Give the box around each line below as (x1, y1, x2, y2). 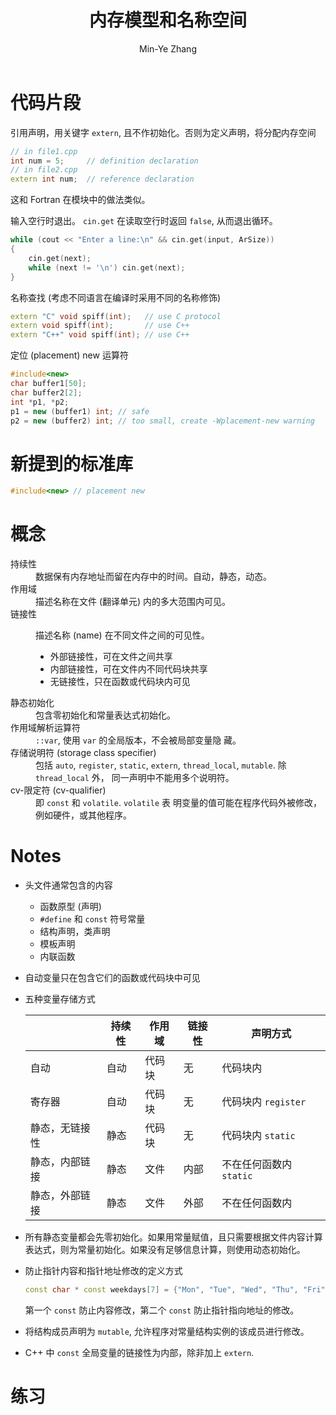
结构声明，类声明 (39, 926, 111, 938)
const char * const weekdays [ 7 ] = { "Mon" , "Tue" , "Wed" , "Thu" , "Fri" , (24, 1285, 330, 1295)
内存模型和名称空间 (88, 9, 247, 32)
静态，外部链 (29, 1189, 91, 1203)
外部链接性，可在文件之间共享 (49, 651, 173, 663)
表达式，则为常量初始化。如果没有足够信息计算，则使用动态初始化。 (24, 1244, 306, 1256)
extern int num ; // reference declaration (10, 174, 195, 185)
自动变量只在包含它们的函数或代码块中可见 (24, 972, 201, 984)
